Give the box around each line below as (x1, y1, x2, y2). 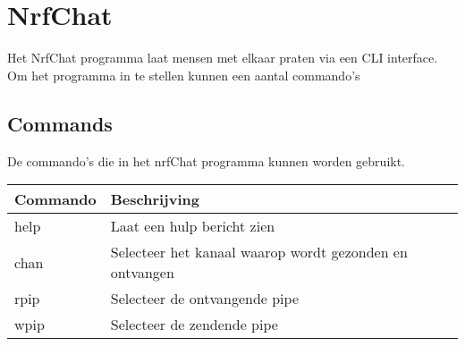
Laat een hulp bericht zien (110, 215, 275, 237)
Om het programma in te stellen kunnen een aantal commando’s (7, 65, 360, 84)
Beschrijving (110, 189, 199, 210)
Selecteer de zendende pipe (110, 314, 278, 335)
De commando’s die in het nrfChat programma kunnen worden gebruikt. (7, 151, 406, 170)
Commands (7, 109, 113, 137)
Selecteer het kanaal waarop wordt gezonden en (110, 241, 408, 263)
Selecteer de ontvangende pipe (110, 288, 300, 309)
